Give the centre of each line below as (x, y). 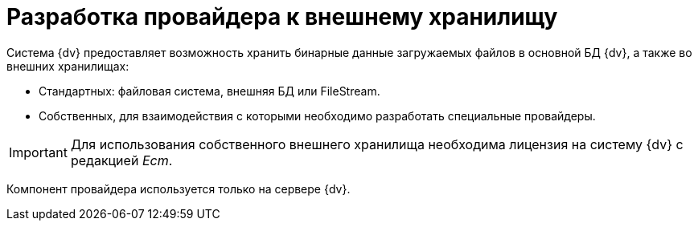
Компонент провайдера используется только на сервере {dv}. (179, 188)
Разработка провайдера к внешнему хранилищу (282, 17)
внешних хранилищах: (68, 66)
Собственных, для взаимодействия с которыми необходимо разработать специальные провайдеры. (317, 116)
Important (38, 152)
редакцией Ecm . (121, 160)
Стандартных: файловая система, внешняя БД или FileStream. (209, 91)
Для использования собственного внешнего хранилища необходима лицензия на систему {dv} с (377, 144)
